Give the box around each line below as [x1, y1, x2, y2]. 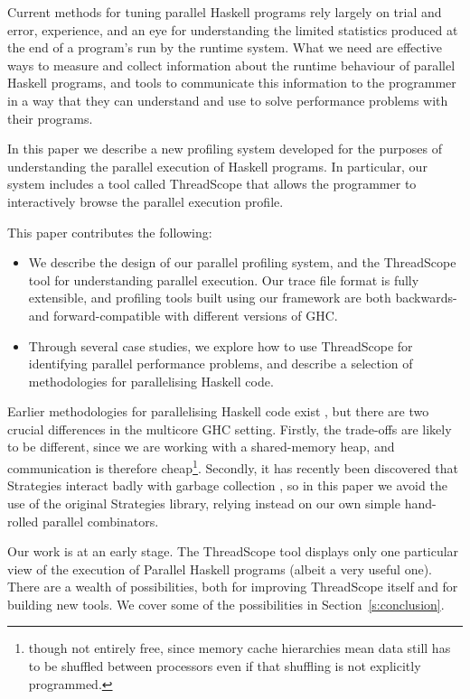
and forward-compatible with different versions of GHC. [28, 305, 338, 324]
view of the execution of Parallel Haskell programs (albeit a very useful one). [7, 559, 432, 578]
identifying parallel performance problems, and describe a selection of [28, 354, 413, 373]
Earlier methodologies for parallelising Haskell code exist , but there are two [7, 402, 429, 421]
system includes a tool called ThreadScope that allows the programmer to [7, 174, 417, 193]
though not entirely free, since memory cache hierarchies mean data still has [28, 638, 451, 657]
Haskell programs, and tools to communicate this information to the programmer [7, 73, 456, 92]
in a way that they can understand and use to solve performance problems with [7, 90, 448, 109]
